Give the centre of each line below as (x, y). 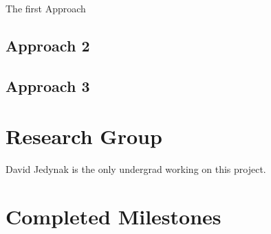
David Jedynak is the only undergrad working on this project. (136, 169)
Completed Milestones (113, 217)
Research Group (84, 136)
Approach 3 (48, 85)
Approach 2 (48, 45)
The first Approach (46, 8)
